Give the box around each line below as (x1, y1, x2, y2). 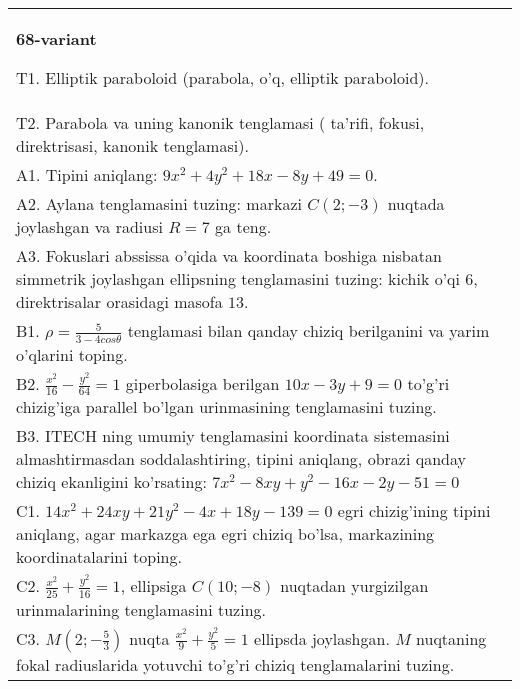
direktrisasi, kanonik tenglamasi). (16, 134, 249, 157)
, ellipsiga (120, 574, 187, 598)
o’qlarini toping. (16, 342, 128, 366)
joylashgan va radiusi (16, 215, 163, 238)
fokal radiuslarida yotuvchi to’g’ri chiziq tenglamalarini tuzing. (16, 652, 455, 676)
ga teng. (215, 215, 272, 238)
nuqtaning (416, 626, 487, 650)
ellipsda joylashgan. (254, 626, 390, 650)
